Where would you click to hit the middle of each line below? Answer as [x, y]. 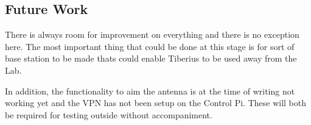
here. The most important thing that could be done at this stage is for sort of [150, 46]
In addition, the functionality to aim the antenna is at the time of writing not [150, 91]
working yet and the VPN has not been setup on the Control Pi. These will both [155, 103]
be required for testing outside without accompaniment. [109, 114]
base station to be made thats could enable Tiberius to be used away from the [151, 58]
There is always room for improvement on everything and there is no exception [152, 34]
